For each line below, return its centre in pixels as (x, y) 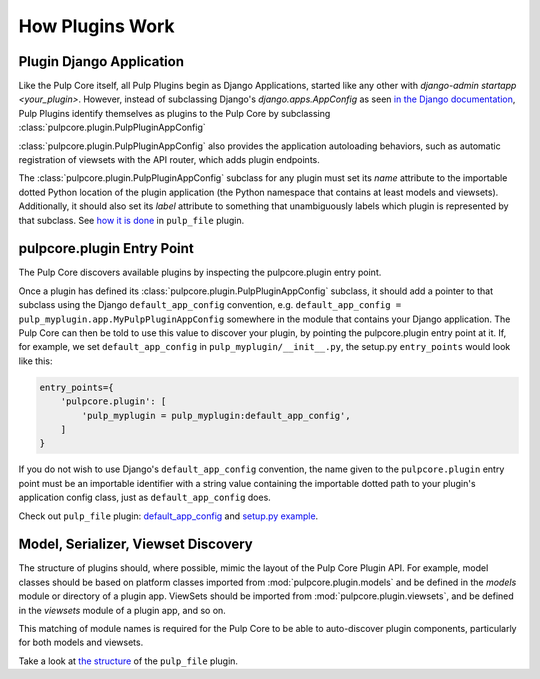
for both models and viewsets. (81, 642)
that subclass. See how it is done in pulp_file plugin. (131, 220)
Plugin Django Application (101, 61)
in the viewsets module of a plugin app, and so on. (122, 610)
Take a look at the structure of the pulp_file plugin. (128, 661)
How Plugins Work (96, 26)
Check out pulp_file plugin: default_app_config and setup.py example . (168, 516)
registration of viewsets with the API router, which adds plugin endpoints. (169, 160)
